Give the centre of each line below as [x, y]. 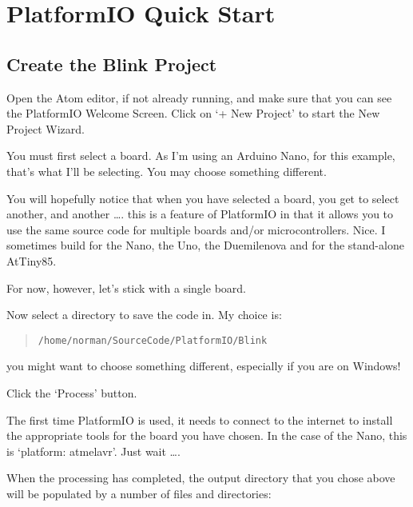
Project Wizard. [46, 128]
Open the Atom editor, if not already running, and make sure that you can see [199, 97]
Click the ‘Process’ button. [72, 392]
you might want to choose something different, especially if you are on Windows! [204, 366]
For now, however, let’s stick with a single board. [126, 287]
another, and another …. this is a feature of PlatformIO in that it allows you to [200, 214]
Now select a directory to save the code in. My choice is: [144, 315]
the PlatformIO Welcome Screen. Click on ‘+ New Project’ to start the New [193, 113]
